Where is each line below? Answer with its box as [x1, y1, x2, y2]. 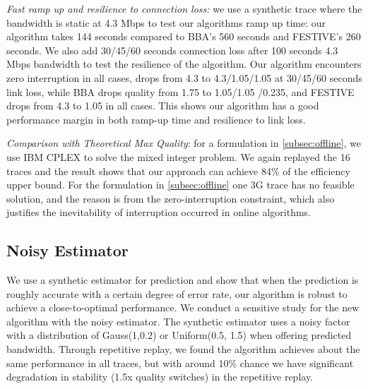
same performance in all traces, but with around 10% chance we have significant [6, 355, 354, 370]
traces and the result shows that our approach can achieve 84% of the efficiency [6, 163, 350, 178]
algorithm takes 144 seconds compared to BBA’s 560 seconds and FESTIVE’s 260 [6, 29, 361, 44]
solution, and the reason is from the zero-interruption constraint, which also [6, 191, 335, 205]
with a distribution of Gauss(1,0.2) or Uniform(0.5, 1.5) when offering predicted [6, 328, 352, 342]
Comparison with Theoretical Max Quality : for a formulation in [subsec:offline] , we [6, 136, 361, 150]
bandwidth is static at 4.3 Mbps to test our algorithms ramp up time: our [6, 15, 326, 30]
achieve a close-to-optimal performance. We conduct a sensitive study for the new [6, 300, 360, 315]
